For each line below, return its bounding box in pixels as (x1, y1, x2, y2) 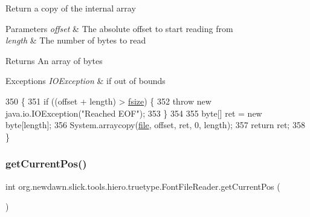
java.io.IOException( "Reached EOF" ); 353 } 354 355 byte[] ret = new (5, 106, 262, 119)
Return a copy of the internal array (5, 2, 136, 14)
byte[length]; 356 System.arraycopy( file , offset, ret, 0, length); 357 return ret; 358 (5, 118, 305, 131)
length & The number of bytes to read (5, 34, 146, 47)
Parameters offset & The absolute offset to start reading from (5, 22, 233, 34)
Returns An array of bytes (5, 54, 103, 66)
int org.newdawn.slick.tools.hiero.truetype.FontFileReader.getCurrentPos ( (5, 180, 280, 192)
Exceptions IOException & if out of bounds (5, 74, 166, 87)
